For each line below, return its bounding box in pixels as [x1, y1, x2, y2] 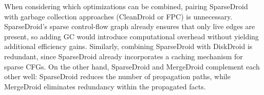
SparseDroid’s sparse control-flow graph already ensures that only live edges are [4, 21, 255, 32]
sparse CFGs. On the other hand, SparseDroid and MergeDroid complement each [4, 61, 260, 72]
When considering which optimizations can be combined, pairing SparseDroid [4, 1, 248, 11]
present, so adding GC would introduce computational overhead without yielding [4, 31, 259, 41]
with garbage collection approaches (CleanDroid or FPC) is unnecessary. [4, 11, 233, 21]
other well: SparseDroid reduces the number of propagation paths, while [4, 71, 231, 82]
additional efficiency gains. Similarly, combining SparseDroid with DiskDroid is [4, 41, 253, 52]
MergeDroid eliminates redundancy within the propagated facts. [4, 81, 206, 91]
